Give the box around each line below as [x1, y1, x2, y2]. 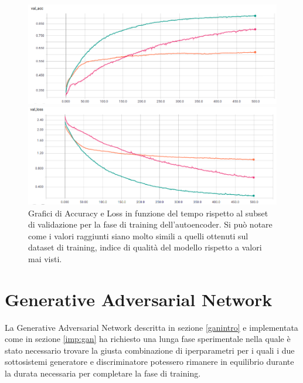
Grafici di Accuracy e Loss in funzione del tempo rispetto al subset [28, 206, 268, 219]
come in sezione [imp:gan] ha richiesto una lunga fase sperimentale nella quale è [5, 333, 291, 345]
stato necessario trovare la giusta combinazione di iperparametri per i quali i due [5, 344, 295, 356]
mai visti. [28, 252, 62, 265]
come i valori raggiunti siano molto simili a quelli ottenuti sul [28, 229, 248, 242]
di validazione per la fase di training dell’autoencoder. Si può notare [28, 218, 273, 231]
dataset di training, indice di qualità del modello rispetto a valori [28, 241, 262, 253]
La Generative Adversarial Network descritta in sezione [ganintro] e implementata [5, 321, 298, 333]
